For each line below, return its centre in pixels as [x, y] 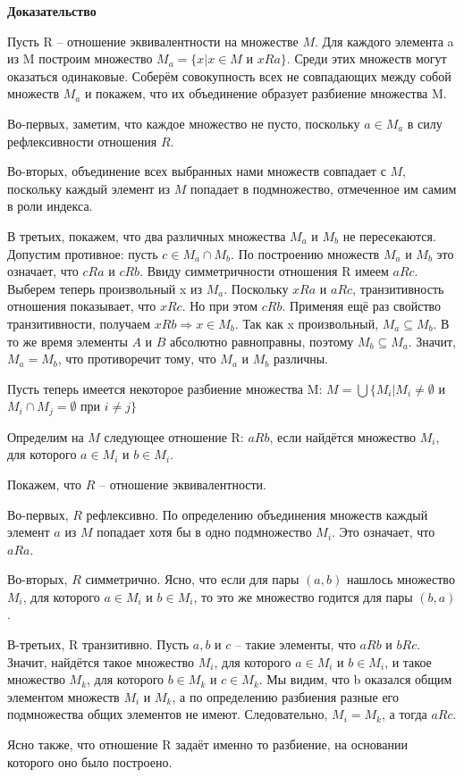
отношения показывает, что [82, 306]
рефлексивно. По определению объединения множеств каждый [257, 514]
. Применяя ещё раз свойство [362, 306]
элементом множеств [63, 696]
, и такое [408, 661]
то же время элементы [67, 341]
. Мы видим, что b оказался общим [355, 679]
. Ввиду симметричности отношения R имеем [264, 271]
